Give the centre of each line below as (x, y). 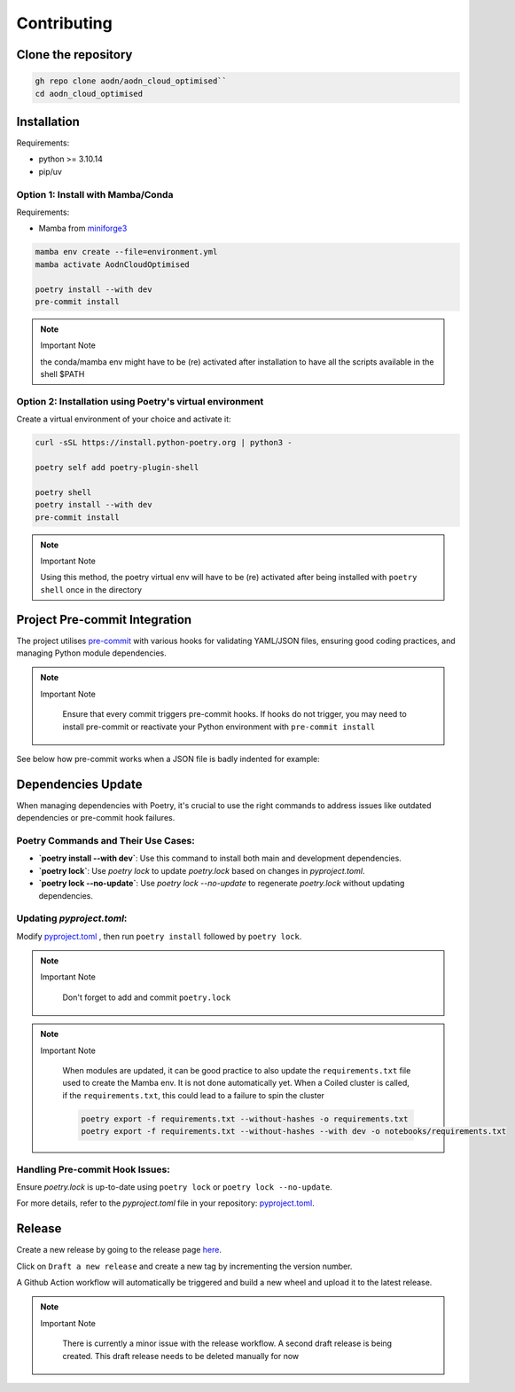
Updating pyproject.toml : (72, 918)
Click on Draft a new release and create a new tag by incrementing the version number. (184, 1266)
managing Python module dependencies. (92, 653)
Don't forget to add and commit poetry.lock (146, 997)
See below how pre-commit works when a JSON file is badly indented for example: (168, 759)
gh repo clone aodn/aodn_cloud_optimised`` (131, 81)
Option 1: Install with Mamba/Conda (95, 194)
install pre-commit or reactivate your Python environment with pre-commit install (219, 727)
